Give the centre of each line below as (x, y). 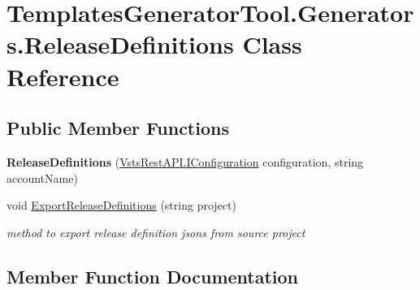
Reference (63, 76)
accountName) (42, 177)
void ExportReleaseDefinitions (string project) (121, 205)
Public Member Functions (118, 128)
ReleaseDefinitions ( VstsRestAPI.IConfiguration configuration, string (185, 161)
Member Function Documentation (153, 276)
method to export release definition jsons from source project (156, 232)
